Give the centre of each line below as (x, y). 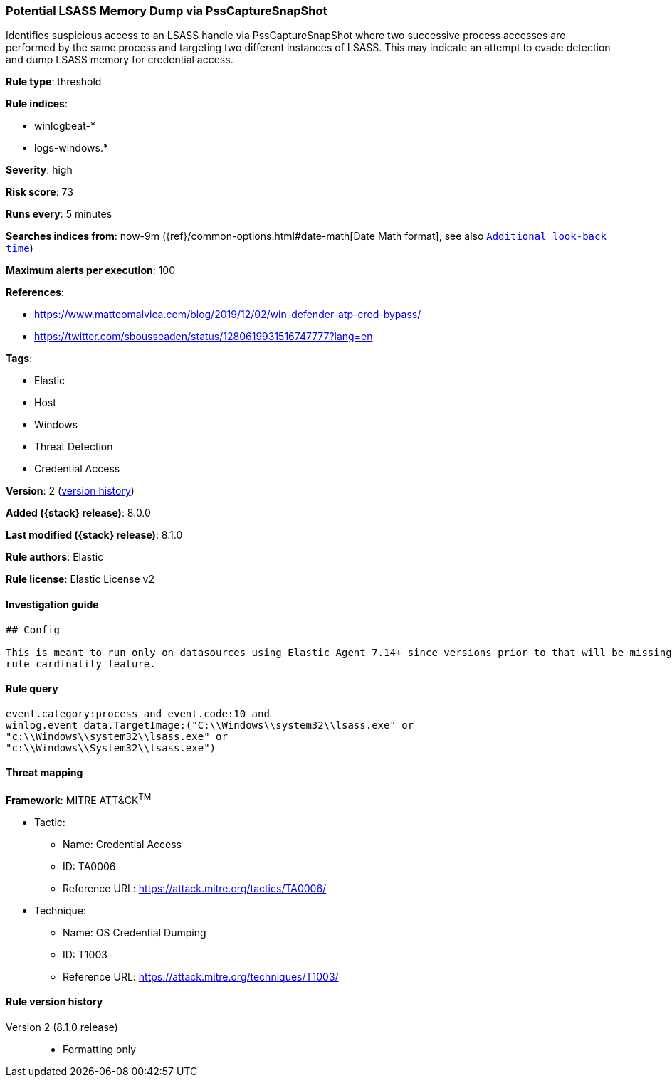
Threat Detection (74, 447)
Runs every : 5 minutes (59, 214)
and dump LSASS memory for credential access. (120, 60)
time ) (20, 248)
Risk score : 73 (40, 192)
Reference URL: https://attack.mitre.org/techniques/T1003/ (201, 976)
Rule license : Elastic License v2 (80, 579)
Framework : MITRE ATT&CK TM (79, 799)
